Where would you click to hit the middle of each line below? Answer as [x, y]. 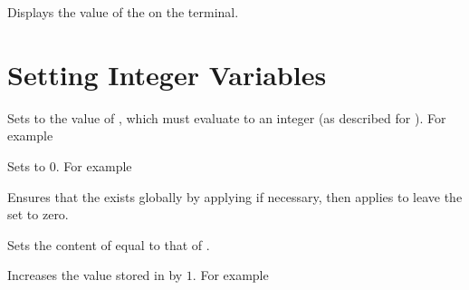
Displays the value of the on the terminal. [123, 12]
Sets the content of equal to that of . [109, 244]
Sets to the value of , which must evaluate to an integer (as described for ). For [227, 117]
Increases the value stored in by [95, 275]
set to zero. [38, 214]
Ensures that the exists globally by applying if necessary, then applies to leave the [235, 196]
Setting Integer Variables [167, 74]
